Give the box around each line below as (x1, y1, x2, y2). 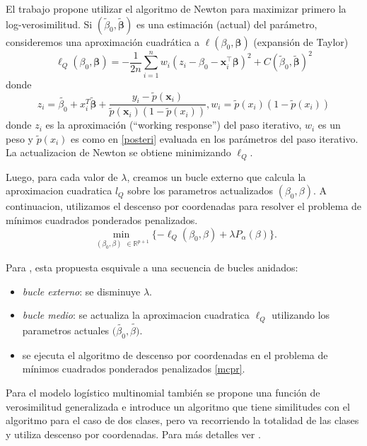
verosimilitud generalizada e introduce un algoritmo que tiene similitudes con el (6, 399, 350, 413)
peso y (6, 131, 33, 146)
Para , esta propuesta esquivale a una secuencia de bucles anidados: (6, 260, 298, 275)
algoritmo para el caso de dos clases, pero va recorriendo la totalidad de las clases (6, 413, 359, 428)
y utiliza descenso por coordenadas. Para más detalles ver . (6, 426, 261, 441)
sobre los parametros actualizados (127, 183, 273, 198)
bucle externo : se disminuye (22, 283, 141, 298)
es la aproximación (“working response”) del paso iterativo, (45, 117, 302, 132)
